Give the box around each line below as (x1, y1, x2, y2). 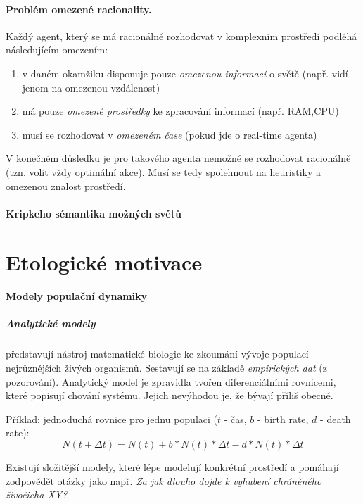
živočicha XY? (6, 487, 68, 502)
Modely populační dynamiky (6, 289, 148, 303)
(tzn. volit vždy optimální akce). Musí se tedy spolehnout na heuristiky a (6, 164, 321, 179)
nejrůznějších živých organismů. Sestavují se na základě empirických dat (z (6, 360, 327, 375)
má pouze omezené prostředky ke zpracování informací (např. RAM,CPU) (22, 103, 339, 118)
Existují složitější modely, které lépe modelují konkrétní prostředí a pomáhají (6, 460, 339, 474)
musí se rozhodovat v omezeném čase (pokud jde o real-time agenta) (22, 127, 317, 141)
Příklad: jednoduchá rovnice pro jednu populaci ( (6, 411, 217, 426)
